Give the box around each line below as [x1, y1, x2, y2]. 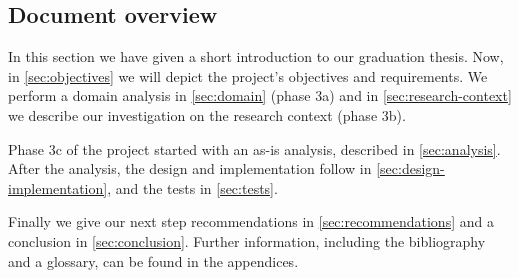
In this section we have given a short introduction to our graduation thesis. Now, [8, 46, 504, 67]
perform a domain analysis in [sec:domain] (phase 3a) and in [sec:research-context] [8, 85, 512, 106]
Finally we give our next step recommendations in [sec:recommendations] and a [8, 211, 494, 232]
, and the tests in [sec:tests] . [107, 177, 278, 198]
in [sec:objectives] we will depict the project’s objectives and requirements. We [8, 65, 488, 86]
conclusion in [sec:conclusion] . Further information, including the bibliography [8, 230, 486, 251]
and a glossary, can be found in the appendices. [8, 250, 299, 271]
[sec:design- [376, 158, 445, 179]
